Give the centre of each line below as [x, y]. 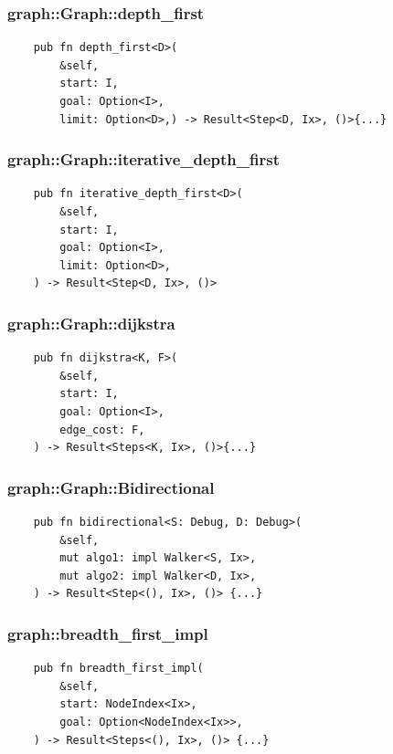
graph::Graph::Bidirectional [111, 487]
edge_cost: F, [102, 429]
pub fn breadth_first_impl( [118, 669]
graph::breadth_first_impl [108, 633]
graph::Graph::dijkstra [91, 323]
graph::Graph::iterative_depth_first [143, 159]
